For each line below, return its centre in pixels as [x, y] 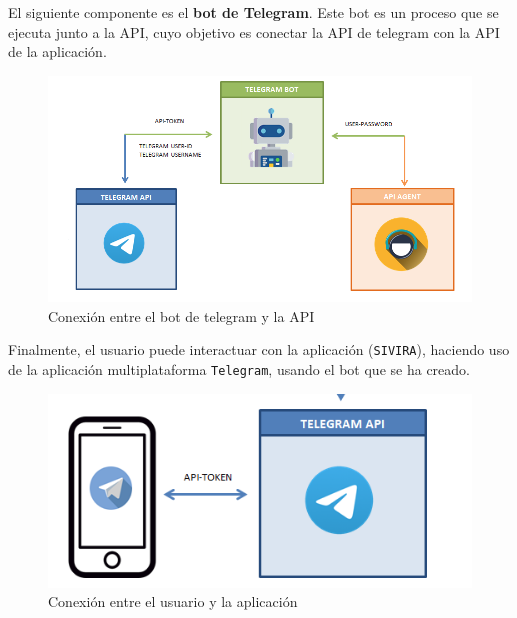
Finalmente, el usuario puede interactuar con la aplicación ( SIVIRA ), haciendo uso [259, 349]
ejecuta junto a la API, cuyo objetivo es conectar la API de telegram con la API [254, 31]
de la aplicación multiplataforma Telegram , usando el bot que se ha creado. [239, 368]
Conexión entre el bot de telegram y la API [181, 315]
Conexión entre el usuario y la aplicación [173, 601]
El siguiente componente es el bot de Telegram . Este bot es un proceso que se [253, 12]
